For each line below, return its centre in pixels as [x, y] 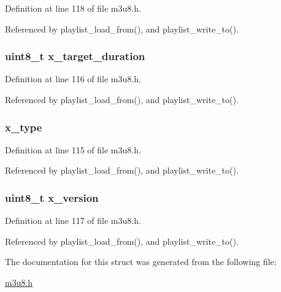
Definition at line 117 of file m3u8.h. [73, 221]
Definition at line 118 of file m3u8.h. [73, 8]
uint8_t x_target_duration [75, 56]
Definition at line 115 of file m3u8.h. [73, 149]
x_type [24, 127]
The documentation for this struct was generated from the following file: [141, 262]
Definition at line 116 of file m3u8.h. [73, 79]
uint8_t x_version [52, 197]
